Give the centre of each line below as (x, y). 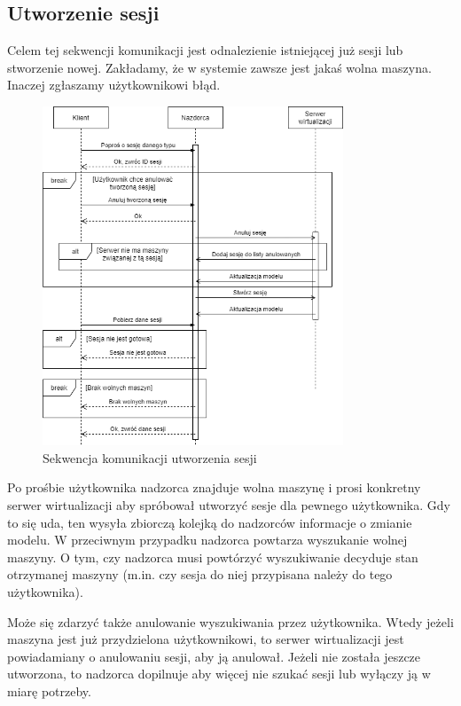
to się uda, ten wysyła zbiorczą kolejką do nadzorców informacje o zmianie (210, 522)
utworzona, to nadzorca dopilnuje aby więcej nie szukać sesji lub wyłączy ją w (219, 674)
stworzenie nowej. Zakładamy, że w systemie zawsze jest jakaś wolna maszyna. (219, 67)
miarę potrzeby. (49, 690)
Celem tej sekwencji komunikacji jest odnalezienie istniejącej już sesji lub (205, 50)
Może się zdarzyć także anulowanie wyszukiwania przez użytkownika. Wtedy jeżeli (230, 621)
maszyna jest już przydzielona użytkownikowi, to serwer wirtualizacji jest (206, 639)
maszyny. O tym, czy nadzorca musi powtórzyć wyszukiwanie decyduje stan (213, 557)
